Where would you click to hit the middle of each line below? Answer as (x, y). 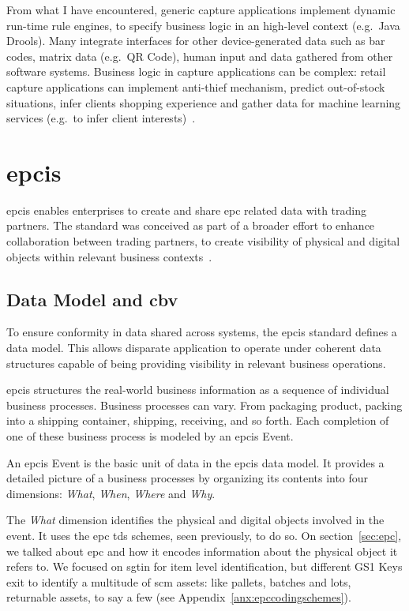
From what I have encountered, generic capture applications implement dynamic (201, 9)
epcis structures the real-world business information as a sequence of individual (198, 390)
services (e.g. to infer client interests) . (101, 118)
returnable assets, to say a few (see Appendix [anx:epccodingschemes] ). (179, 597)
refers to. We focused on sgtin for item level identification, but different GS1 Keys (204, 566)
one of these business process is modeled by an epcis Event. (150, 436)
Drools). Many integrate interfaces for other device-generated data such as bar (196, 41)
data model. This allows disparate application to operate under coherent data (194, 348)
